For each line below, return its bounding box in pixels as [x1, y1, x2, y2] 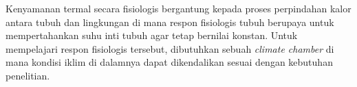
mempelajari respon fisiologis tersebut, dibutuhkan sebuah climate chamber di [6, 41, 334, 55]
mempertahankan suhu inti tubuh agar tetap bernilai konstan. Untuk [6, 28, 298, 42]
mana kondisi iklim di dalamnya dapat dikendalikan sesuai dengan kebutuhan [6, 55, 333, 69]
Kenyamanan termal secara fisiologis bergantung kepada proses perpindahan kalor [6, 1, 351, 15]
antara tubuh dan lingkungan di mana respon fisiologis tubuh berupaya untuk [6, 14, 334, 29]
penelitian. [6, 68, 50, 82]
